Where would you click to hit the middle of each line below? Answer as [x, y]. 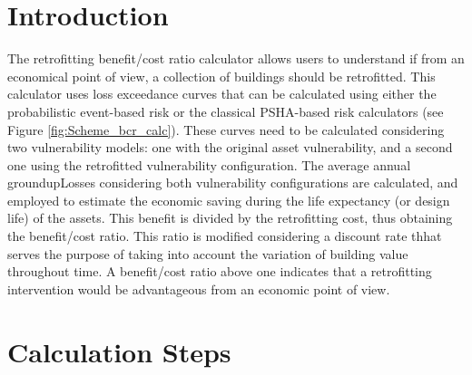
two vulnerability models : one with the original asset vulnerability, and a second [230, 147]
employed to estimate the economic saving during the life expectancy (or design [229, 200]
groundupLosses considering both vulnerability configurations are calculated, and [233, 183]
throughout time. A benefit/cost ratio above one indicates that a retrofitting [220, 271]
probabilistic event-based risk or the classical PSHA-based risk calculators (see [226, 111]
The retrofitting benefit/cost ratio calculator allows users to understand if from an [236, 58]
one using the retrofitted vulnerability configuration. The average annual [209, 164]
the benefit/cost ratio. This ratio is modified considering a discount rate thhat [225, 236]
